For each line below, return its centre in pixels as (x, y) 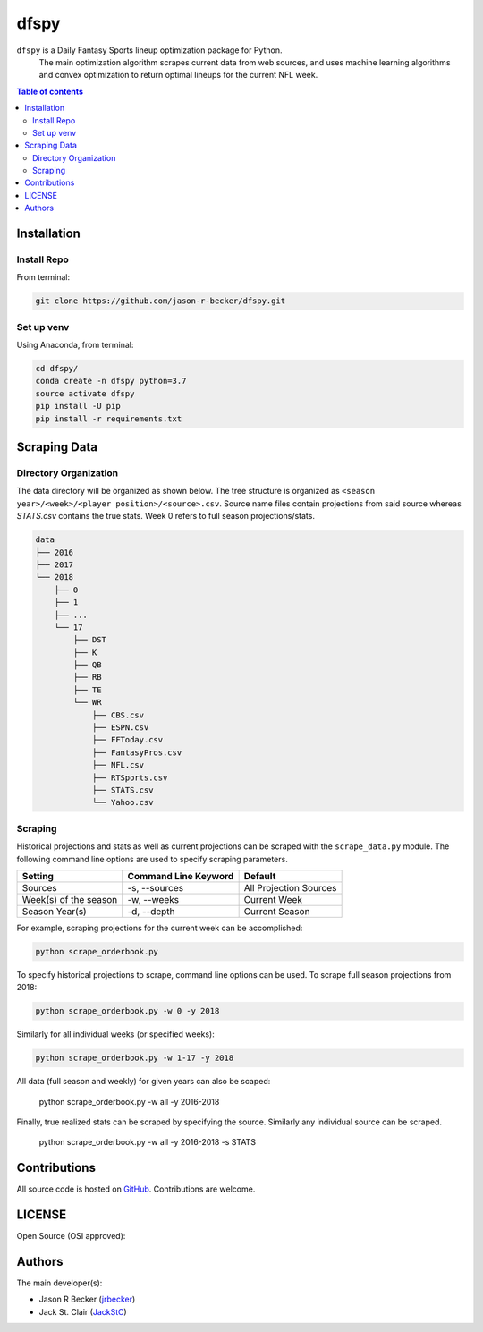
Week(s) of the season (70, 899)
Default (260, 876)
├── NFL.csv (118, 765)
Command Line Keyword (181, 876)
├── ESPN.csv (120, 728)
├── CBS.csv (118, 715)
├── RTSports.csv (130, 777)
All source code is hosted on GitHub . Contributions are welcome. (136, 1189)
